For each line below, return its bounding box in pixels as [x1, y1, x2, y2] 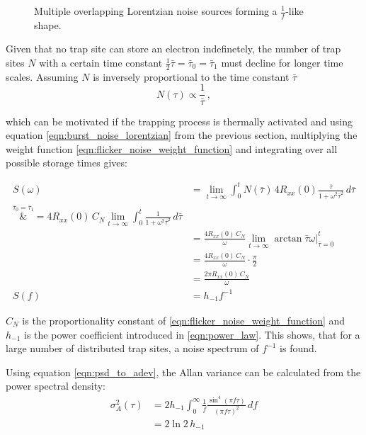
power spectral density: [6, 378, 106, 393]
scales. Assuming [6, 69, 79, 84]
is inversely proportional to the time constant [93, 69, 290, 84]
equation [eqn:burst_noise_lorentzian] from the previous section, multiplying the [6, 128, 358, 142]
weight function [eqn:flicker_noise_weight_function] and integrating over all [6, 141, 338, 156]
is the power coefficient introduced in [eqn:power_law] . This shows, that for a [24, 327, 360, 341]
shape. [34, 17, 62, 32]
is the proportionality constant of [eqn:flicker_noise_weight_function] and [22, 312, 345, 327]
